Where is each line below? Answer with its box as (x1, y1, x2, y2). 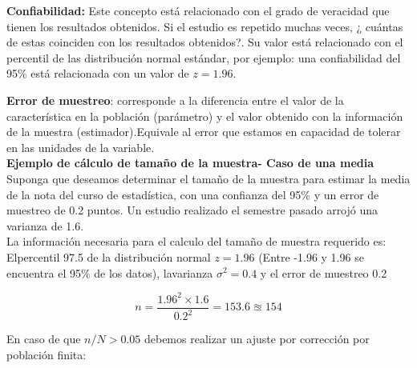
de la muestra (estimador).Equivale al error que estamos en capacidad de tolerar (6, 123, 401, 140)
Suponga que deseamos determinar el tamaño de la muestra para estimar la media (6, 170, 411, 186)
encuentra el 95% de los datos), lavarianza (6, 264, 213, 281)
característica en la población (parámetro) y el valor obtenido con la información (6, 107, 403, 124)
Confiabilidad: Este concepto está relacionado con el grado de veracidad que (6, 2, 390, 18)
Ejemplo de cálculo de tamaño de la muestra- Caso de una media (6, 154, 374, 171)
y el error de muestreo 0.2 (260, 264, 387, 281)
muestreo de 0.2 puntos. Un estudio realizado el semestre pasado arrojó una (6, 202, 379, 218)
